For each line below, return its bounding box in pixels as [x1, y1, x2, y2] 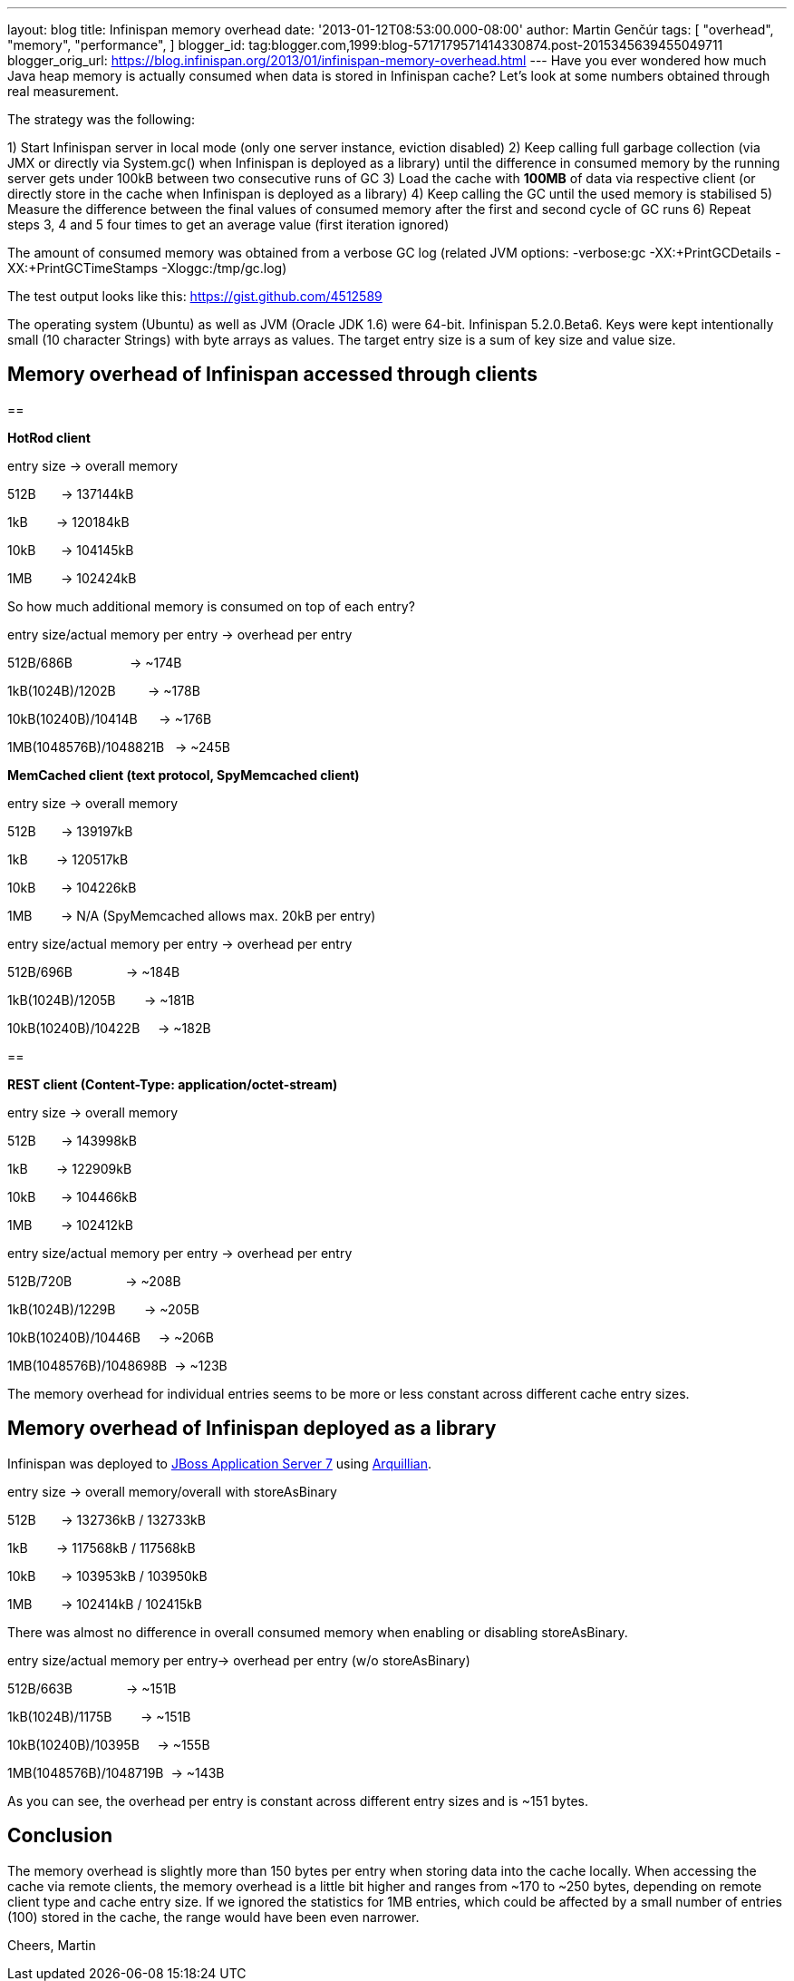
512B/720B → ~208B [7, 1273, 181, 1289]
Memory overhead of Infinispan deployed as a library [7, 1417, 497, 1440]
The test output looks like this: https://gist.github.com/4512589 [7, 288, 382, 304]
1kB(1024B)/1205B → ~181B [7, 991, 195, 1008]
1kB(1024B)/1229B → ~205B [7, 1301, 199, 1317]
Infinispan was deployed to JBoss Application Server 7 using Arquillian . [7, 1455, 431, 1471]
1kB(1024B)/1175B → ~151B [7, 1708, 191, 1724]
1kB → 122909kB [7, 1160, 132, 1176]
